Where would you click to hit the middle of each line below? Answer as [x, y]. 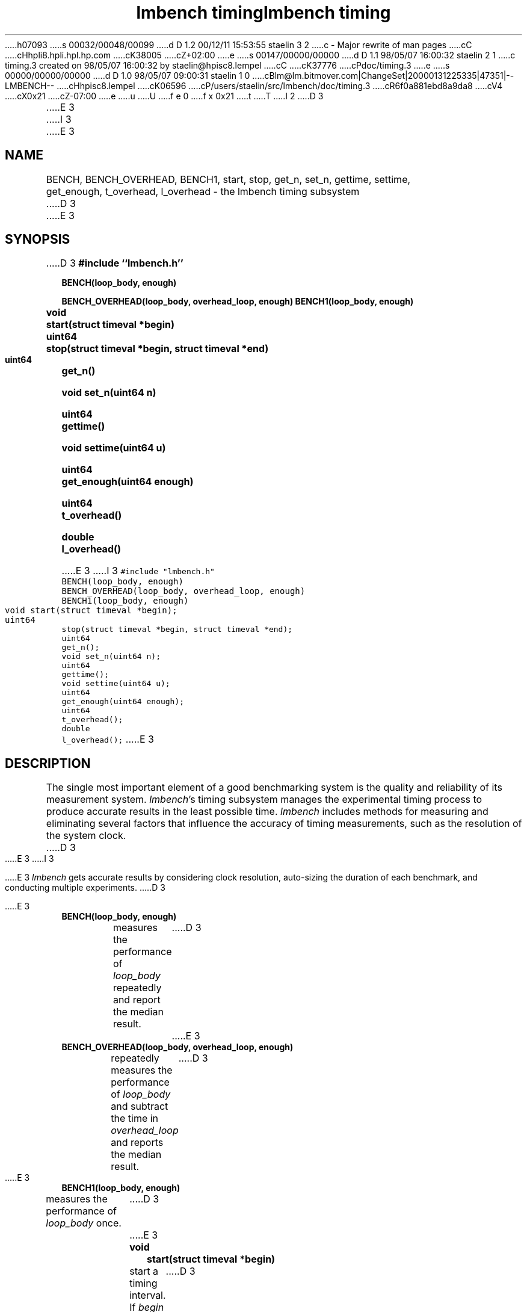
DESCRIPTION [48, 763]
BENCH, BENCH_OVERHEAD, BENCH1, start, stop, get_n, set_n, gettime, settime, [228, 179]
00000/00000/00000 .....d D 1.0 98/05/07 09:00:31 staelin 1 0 [128, 75]
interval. [148, 1295]
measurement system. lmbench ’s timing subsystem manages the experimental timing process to [264, 800]
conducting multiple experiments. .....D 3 [85, 888]
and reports [137, 1143]
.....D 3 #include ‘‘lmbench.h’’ [115, 263]
